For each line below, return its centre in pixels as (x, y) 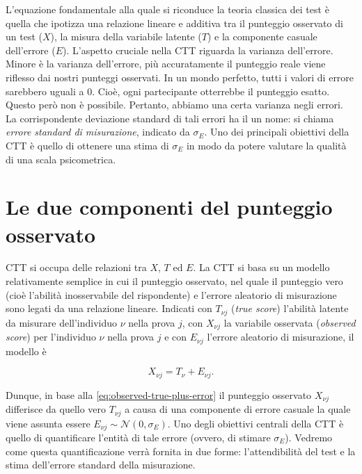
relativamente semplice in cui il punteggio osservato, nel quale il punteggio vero (174, 281)
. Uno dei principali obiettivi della (277, 132)
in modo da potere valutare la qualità (266, 145)
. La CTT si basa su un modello (261, 267)
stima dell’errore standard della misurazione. (101, 465)
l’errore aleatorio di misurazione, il (281, 337)
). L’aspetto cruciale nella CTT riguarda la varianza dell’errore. (198, 50)
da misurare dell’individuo (62, 322)
